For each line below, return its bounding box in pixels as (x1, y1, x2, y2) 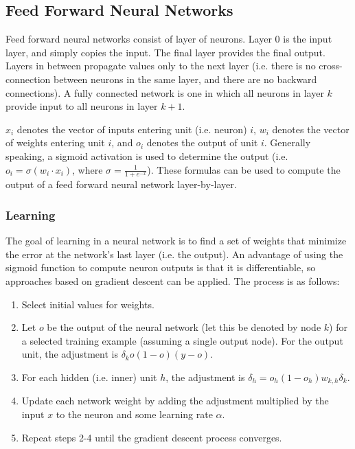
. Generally (264, 135, 311, 150)
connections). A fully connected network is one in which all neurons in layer (5, 85, 324, 100)
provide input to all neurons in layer (5, 99, 158, 113)
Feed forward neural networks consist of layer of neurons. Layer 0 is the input (5, 32, 332, 46)
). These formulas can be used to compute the (147, 162, 341, 176)
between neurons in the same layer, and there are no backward (53, 71, 317, 86)
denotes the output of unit (146, 135, 258, 150)
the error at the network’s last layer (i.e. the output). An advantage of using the (5, 246, 343, 261)
